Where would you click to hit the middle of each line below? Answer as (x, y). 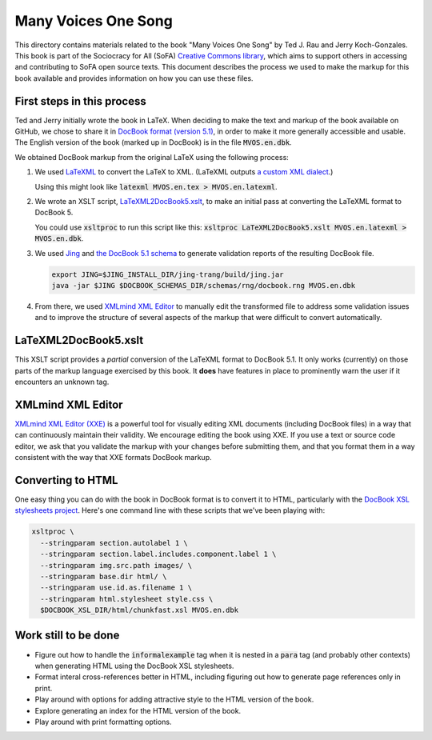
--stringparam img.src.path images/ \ (116, 565)
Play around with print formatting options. (103, 722)
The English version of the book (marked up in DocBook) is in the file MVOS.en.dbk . (153, 142)
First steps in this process (81, 101)
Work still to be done (67, 636)
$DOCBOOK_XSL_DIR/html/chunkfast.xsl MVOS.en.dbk (140, 610)
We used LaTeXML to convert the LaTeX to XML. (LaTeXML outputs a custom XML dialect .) (184, 172)
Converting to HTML (66, 480)
